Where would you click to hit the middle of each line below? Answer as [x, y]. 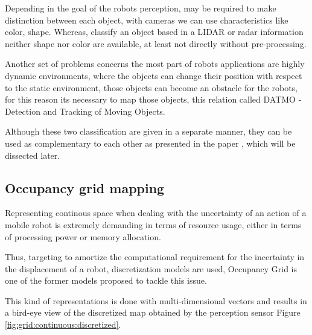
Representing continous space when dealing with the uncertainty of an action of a [156, 213]
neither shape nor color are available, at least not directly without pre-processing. [156, 43]
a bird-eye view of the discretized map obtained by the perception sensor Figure [153, 312]
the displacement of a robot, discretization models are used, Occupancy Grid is [151, 268]
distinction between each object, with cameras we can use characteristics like [147, 20]
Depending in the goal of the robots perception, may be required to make [141, 8]
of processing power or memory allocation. [83, 236]
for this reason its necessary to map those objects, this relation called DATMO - [153, 99]
